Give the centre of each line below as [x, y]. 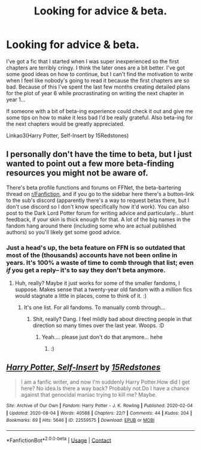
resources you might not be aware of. [77, 173]
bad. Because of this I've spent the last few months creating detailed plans [98, 87]
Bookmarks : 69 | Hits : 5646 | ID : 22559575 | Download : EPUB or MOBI [80, 421]
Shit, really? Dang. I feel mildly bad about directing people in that [112, 319]
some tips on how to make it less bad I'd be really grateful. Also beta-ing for [100, 117]
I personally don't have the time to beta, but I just [99, 154]
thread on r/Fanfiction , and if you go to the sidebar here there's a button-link [100, 194]
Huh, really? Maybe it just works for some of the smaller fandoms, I [98, 283]
